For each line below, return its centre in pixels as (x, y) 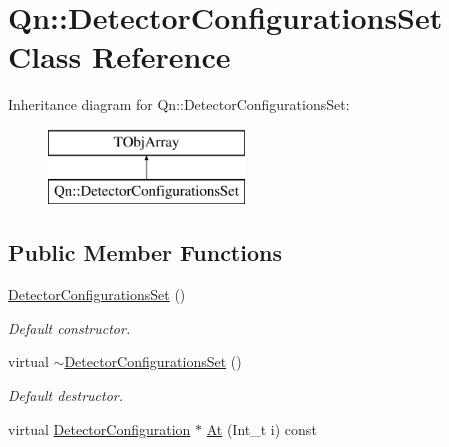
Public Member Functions (145, 252)
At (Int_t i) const (261, 428)
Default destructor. (66, 395)
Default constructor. (69, 327)
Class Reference (119, 56)
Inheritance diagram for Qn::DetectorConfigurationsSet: (179, 104)
